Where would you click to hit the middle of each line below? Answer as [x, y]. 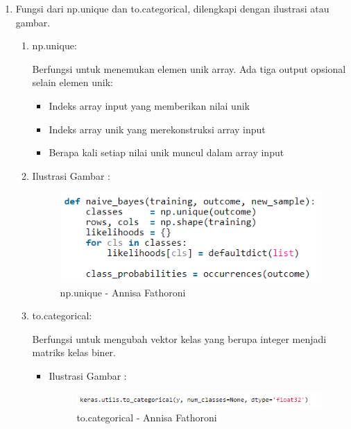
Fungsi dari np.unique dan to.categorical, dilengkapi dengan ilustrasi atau [172, 8]
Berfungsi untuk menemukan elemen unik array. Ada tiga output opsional [189, 68]
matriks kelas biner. [74, 352]
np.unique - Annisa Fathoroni [123, 292]
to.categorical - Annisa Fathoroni [147, 417]
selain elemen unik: [72, 82]
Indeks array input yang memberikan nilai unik [149, 105]
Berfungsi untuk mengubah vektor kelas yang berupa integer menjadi [179, 338]
